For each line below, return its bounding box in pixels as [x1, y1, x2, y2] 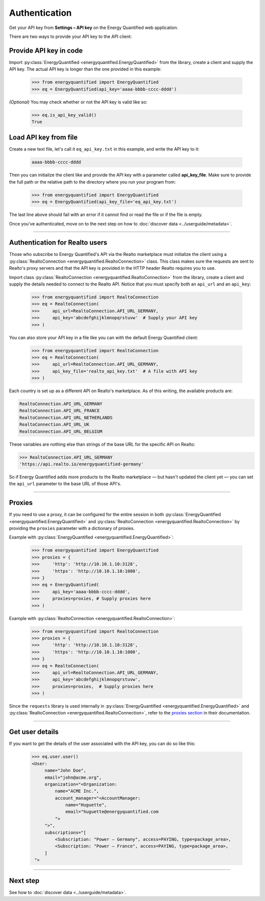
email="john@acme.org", [44, 775, 102, 780]
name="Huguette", [65, 802, 107, 808]
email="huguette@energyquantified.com [65, 809, 159, 814]
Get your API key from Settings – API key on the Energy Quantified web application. [9, 25, 179, 31]
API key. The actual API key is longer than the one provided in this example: [9, 66, 162, 72]
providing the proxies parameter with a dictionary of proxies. [9, 526, 135, 531]
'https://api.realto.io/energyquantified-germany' [19, 462, 144, 467]
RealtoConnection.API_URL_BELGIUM [19, 429, 103, 434]
